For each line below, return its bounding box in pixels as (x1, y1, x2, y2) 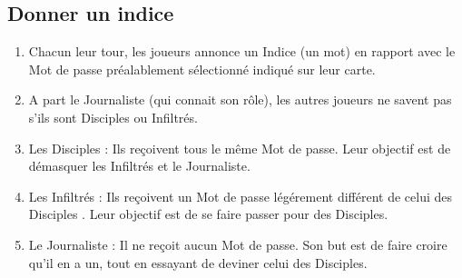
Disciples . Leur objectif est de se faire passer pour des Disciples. (28, 204, 388, 223)
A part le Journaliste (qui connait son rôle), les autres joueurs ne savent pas (28, 90, 452, 109)
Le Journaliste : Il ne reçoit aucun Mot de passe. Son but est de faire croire (28, 234, 447, 253)
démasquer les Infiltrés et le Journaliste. (28, 156, 251, 175)
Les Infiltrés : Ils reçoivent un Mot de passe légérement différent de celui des (28, 186, 453, 205)
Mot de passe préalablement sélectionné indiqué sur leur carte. (28, 59, 376, 78)
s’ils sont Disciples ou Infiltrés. (28, 107, 198, 126)
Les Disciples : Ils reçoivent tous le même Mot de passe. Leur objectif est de (28, 138, 451, 157)
